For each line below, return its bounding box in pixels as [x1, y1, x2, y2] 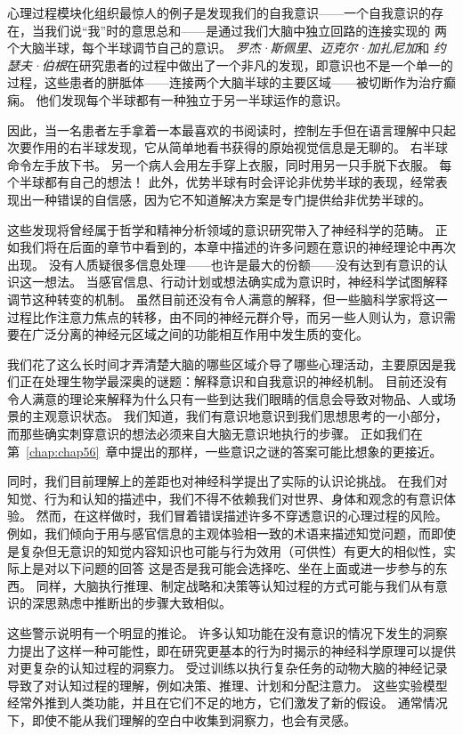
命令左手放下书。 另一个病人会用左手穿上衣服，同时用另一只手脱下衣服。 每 [7, 155, 452, 174]
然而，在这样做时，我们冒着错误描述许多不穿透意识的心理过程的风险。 [36, 506, 448, 525]
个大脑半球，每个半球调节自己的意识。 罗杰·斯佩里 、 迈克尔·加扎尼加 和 [7, 38, 430, 57]
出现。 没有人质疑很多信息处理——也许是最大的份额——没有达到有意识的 [7, 254, 435, 273]
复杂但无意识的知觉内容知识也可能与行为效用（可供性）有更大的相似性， [19, 541, 443, 560]
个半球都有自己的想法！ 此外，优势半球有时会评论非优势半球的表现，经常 [7, 173, 435, 191]
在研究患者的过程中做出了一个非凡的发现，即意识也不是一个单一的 [66, 55, 453, 74]
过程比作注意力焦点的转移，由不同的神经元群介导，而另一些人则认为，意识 [7, 307, 443, 326]
